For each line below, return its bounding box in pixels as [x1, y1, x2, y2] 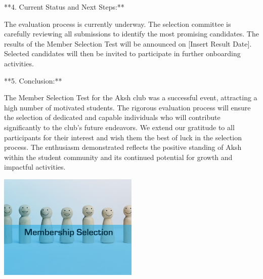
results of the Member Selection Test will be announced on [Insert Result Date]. [4, 38, 252, 49]
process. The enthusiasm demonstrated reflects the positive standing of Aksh [4, 142, 242, 152]
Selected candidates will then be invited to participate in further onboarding [4, 48, 241, 59]
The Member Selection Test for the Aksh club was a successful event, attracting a [4, 92, 257, 103]
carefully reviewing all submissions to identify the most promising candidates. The [4, 28, 259, 39]
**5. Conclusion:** [4, 75, 62, 86]
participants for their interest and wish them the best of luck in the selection [4, 132, 242, 142]
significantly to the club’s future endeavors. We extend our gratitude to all [4, 122, 235, 132]
